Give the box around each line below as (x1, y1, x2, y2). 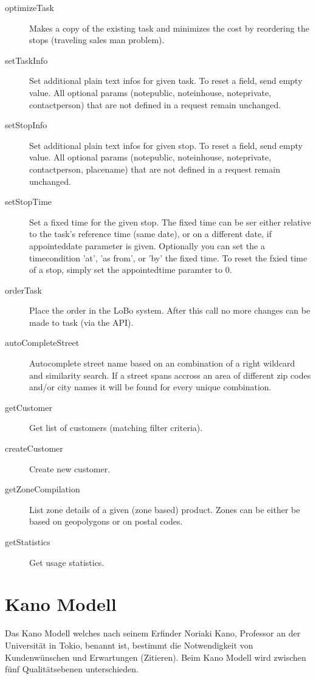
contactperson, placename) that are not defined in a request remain (29, 162, 280, 175)
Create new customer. (29, 462, 111, 475)
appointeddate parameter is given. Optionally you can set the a (29, 239, 265, 252)
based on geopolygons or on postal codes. (29, 515, 183, 528)
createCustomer (5, 442, 63, 455)
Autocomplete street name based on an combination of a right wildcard (29, 357, 295, 370)
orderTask (5, 283, 42, 296)
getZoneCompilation (5, 483, 80, 495)
